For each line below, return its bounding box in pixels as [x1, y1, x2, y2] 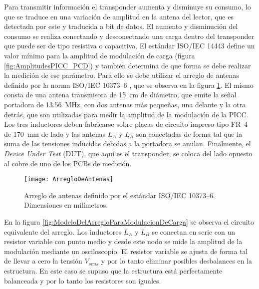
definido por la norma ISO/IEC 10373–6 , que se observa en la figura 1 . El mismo [4, 79, 254, 90]
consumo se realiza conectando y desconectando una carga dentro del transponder [4, 30, 254, 41]
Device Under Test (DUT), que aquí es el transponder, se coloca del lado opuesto [4, 148, 253, 158]
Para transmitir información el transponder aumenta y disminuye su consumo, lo [4, 1, 251, 11]
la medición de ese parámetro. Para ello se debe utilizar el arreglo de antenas [4, 70, 239, 80]
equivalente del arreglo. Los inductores [4, 226, 121, 237]
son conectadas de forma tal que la [136, 128, 243, 139]
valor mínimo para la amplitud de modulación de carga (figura [4, 50, 195, 60]
